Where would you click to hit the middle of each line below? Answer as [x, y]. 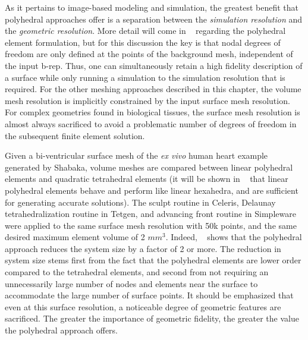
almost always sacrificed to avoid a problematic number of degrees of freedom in [151, 123]
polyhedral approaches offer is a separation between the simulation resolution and [154, 19]
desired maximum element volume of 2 [75, 237]
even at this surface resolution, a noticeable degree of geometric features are [143, 306]
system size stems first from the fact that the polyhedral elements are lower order [153, 260]
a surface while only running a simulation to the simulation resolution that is [145, 77]
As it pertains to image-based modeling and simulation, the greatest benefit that [152, 7]
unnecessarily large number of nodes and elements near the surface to [131, 283]
